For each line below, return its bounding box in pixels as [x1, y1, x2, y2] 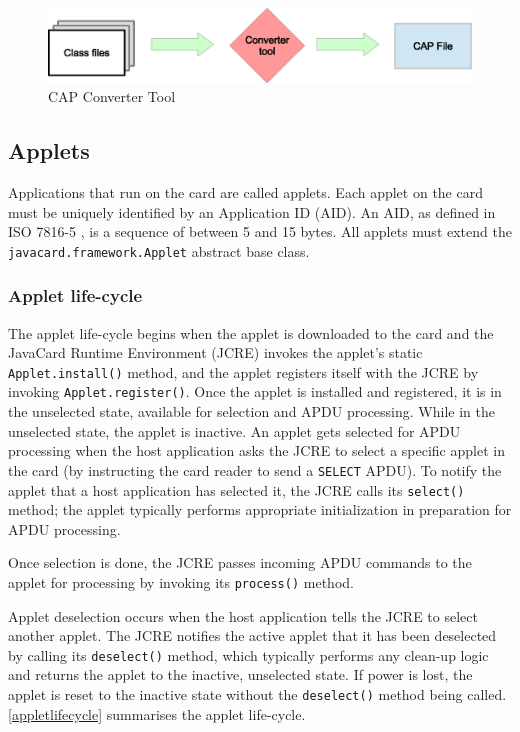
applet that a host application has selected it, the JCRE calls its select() [8, 479, 465, 500]
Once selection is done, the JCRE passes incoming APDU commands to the [8, 552, 472, 573]
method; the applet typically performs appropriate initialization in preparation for [8, 499, 512, 520]
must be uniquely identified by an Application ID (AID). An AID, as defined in [8, 201, 496, 222]
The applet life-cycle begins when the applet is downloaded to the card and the [8, 322, 494, 343]
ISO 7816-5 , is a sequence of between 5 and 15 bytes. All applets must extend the [8, 221, 512, 242]
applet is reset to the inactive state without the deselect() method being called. [8, 684, 507, 705]
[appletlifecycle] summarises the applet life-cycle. [8, 703, 306, 724]
